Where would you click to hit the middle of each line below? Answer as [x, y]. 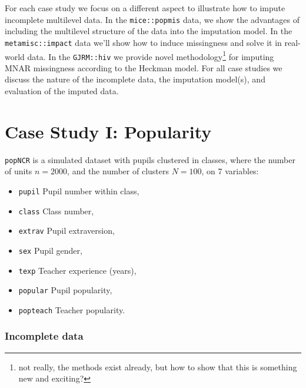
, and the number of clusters [118, 171]
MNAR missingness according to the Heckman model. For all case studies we [144, 67]
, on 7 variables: [230, 171]
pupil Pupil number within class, [79, 190]
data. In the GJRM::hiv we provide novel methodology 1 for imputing [151, 55]
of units [19, 171]
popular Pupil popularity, [65, 290]
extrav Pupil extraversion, [66, 231]
